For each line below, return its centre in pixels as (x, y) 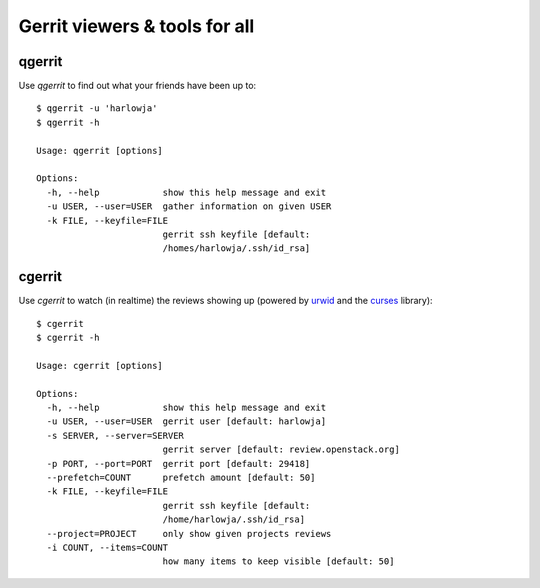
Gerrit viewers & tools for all (136, 26)
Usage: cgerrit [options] (100, 365)
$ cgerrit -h (68, 338)
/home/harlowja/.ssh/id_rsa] (233, 519)
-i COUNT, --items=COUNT (107, 547)
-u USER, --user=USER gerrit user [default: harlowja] (186, 421)
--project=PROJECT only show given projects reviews (189, 533)
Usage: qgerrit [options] (100, 150)
